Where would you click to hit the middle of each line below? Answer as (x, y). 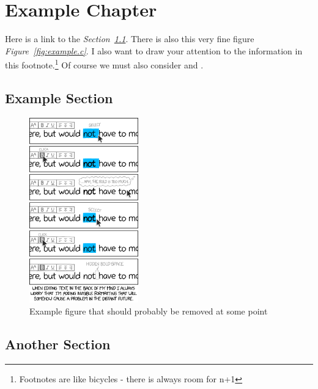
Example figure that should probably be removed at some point (149, 311)
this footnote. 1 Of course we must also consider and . (104, 64)
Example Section (59, 97)
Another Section (58, 344)
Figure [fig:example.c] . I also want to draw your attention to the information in (154, 50)
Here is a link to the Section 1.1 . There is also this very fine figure (130, 39)
